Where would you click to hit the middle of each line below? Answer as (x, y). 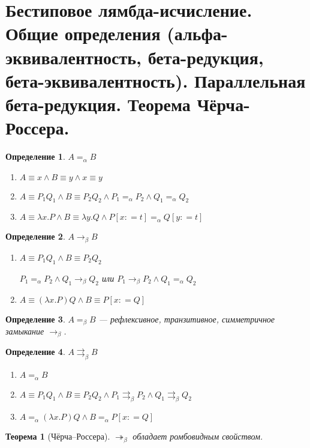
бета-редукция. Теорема (98, 104)
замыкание (25, 331)
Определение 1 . (35, 156)
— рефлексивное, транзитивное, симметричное (187, 319)
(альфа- (197, 33)
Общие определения (83, 33)
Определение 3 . (35, 319)
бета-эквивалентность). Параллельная (156, 80)
